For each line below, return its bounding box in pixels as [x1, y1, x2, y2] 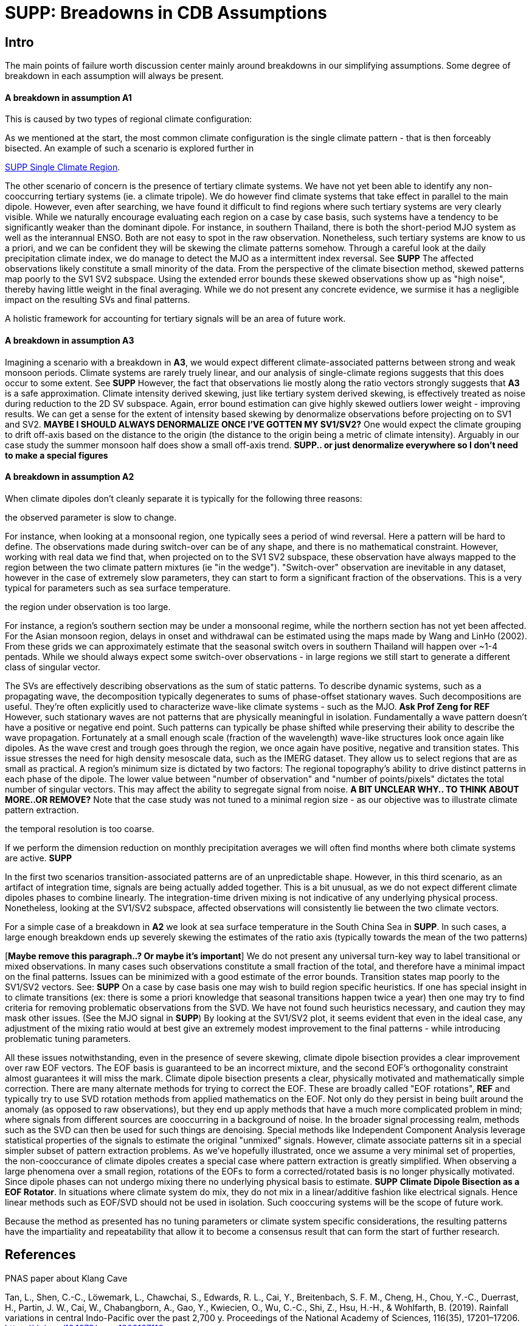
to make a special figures [5, 450, 108, 460]
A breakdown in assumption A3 [5, 335, 134, 345]
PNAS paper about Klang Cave [5, 1272, 128, 1283]
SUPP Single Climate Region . [5, 162, 120, 173]
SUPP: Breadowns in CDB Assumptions [5, 2, 327, 23]
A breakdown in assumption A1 [5, 92, 132, 103]
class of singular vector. [5, 661, 100, 672]
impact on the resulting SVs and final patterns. [5, 294, 190, 305]
